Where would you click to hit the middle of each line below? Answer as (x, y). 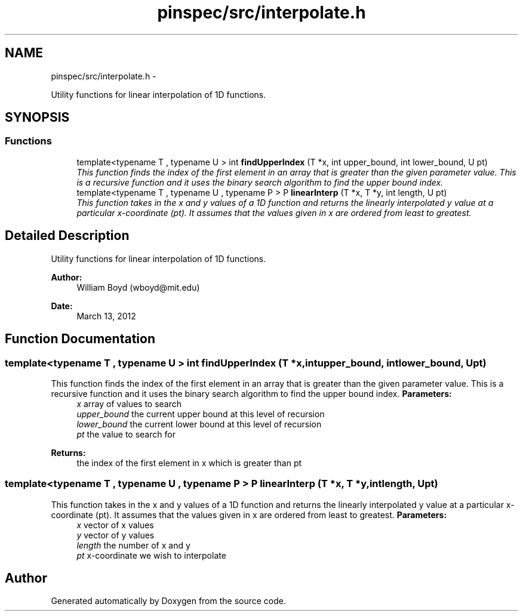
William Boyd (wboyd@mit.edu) (138, 287)
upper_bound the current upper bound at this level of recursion (201, 414)
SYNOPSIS (37, 118)
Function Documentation (80, 339)
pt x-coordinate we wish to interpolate (151, 555)
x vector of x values (115, 525)
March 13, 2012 (106, 316)
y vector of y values (116, 535)
